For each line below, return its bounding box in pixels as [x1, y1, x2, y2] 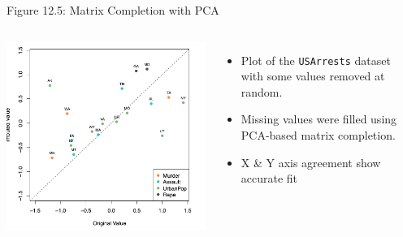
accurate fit [240, 170, 298, 187]
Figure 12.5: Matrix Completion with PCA [6, 2, 219, 18]
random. [240, 83, 283, 100]
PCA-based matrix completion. [240, 127, 396, 144]
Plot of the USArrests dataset [240, 51, 391, 68]
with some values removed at [240, 67, 385, 84]
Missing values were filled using [240, 110, 397, 127]
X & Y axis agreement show [240, 153, 381, 170]
